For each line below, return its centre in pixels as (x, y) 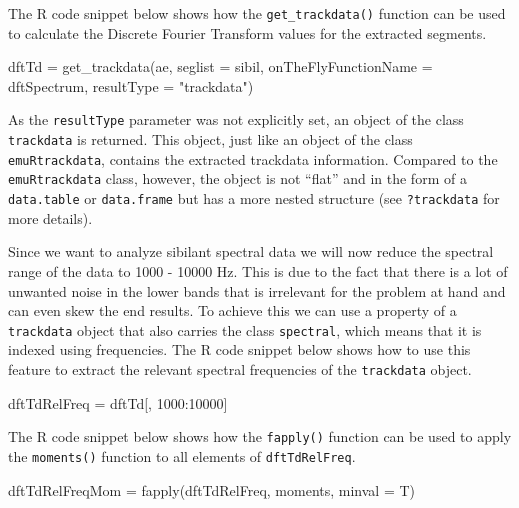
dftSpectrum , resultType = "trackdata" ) (131, 85)
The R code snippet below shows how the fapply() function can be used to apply (260, 436)
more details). (50, 217)
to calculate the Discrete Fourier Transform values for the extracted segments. (247, 32)
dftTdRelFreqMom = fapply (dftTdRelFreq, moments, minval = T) (212, 489)
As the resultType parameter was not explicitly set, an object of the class (236, 119)
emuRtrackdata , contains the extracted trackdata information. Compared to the (253, 158)
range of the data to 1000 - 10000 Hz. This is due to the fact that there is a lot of (258, 270)
